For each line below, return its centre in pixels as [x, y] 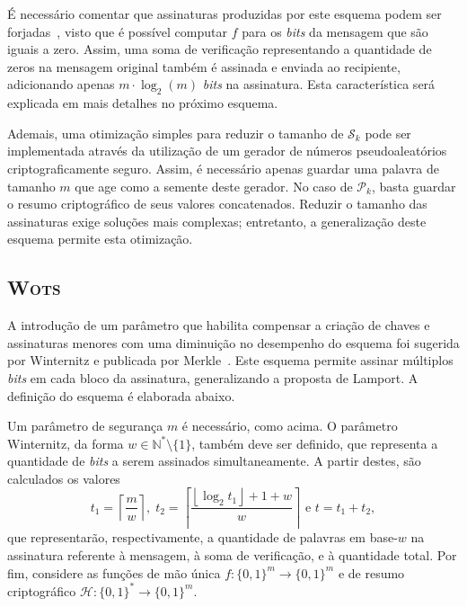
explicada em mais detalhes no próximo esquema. [143, 103]
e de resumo [371, 572]
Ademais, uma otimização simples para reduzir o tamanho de [176, 133]
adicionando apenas [61, 84]
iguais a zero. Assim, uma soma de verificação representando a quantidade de [220, 49]
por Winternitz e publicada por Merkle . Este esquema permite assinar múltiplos [230, 360]
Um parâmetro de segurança [85, 426]
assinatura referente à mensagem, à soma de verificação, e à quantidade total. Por [232, 554]
